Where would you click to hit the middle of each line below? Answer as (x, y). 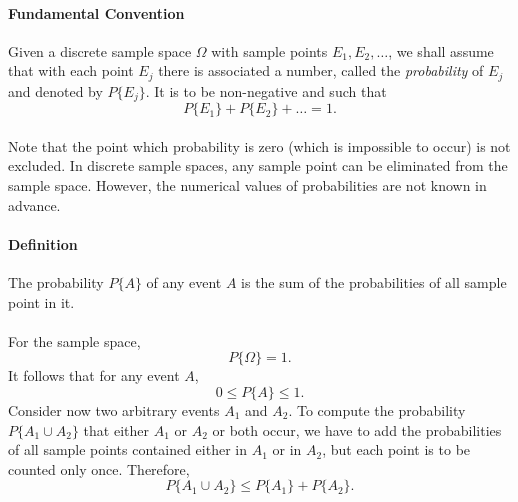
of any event (184, 282)
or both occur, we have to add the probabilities (357, 429)
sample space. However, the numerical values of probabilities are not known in (247, 185)
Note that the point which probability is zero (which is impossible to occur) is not (259, 145)
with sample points (269, 50)
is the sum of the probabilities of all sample (374, 282)
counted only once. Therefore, (99, 468)
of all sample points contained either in (127, 449)
